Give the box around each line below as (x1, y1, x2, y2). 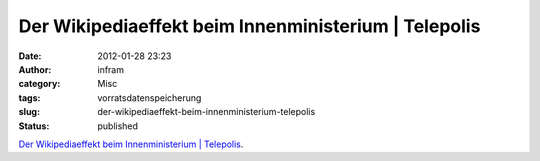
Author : (18, 63, 52, 75)
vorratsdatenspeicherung (97, 91, 202, 104)
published (97, 120, 139, 132)
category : (18, 78, 61, 90)
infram (97, 63, 125, 75)
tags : (18, 91, 41, 104)
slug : (18, 106, 40, 118)
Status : (18, 120, 50, 132)
